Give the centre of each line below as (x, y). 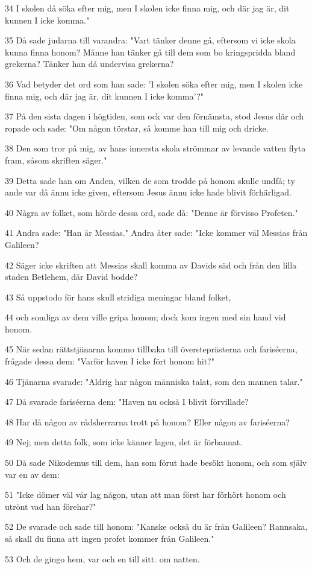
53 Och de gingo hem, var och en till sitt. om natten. (102, 558)
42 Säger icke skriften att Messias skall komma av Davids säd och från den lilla (151, 265)
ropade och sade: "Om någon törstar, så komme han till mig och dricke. (137, 128)
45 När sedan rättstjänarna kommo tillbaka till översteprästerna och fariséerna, (151, 349)
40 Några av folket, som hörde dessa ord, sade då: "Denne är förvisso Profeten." (151, 212)
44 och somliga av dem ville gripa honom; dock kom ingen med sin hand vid (145, 317)
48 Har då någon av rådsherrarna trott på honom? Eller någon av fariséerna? (147, 421)
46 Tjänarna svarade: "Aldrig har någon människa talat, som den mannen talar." (154, 381)
